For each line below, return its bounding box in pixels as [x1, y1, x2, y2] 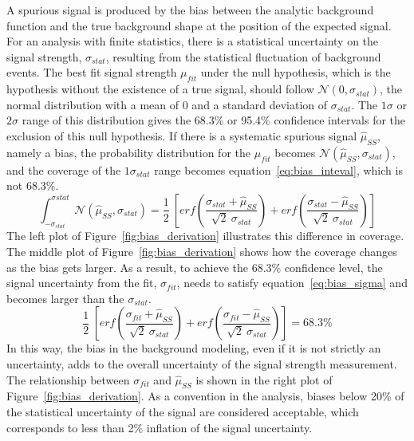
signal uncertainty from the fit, [6, 274, 157, 291]
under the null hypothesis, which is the [200, 64, 391, 81]
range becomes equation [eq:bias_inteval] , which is [154, 161, 403, 178]
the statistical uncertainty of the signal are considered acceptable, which [6, 403, 359, 419]
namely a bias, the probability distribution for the [6, 144, 250, 160]
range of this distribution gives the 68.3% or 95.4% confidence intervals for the [22, 112, 406, 128]
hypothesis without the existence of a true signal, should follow [6, 81, 314, 97]
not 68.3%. [6, 177, 59, 194]
